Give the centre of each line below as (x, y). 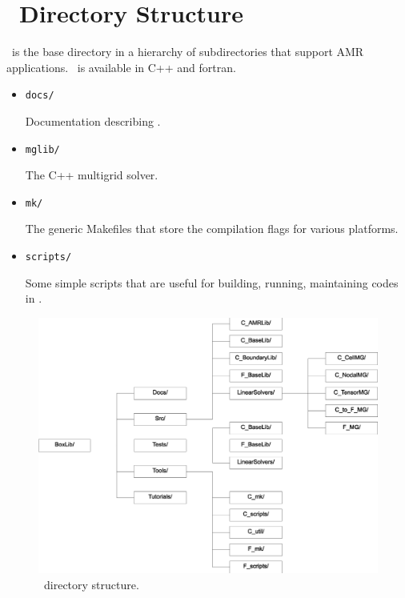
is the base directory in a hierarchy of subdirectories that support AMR (188, 52)
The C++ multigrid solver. (92, 175)
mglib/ (42, 149)
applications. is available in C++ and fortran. (121, 67)
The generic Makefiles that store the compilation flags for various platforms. (212, 229)
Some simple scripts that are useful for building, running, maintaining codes (212, 282)
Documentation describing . (93, 120)
